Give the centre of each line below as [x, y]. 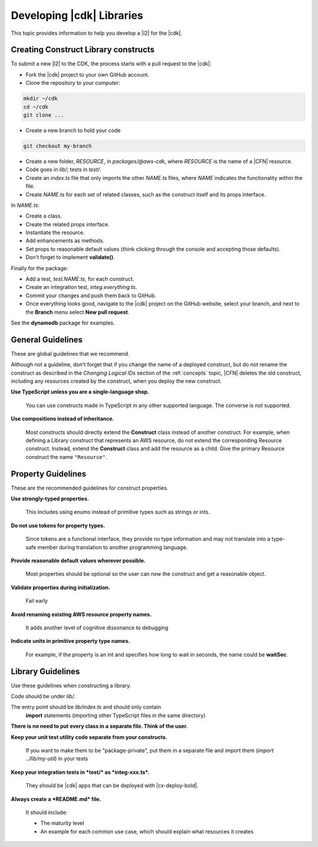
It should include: [47, 812]
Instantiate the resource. [55, 232]
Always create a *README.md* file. [56, 799]
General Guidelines [47, 339]
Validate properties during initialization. [61, 587]
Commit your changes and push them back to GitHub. [91, 296]
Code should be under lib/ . [43, 697]
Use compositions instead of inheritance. [62, 419]
